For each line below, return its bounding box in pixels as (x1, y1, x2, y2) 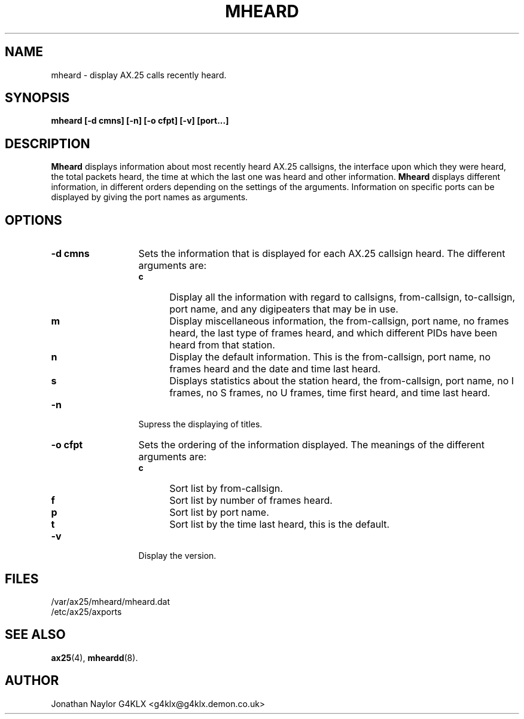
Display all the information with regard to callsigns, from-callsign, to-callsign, (169, 291, 516, 304)
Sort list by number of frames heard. (169, 494, 333, 507)
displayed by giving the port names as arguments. (51, 192, 248, 203)
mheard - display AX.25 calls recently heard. (51, 69, 227, 80)
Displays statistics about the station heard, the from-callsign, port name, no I (169, 375, 514, 387)
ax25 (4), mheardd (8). (51, 652, 138, 663)
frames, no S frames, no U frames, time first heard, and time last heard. (169, 387, 491, 399)
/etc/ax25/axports (51, 606, 122, 617)
